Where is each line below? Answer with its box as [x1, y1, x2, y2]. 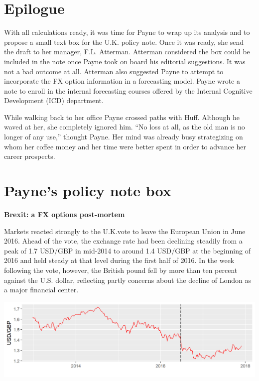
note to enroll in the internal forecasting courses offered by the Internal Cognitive [4, 85, 253, 96]
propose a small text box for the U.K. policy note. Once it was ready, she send [4, 36, 244, 47]
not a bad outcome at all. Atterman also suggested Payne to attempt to [4, 66, 224, 76]
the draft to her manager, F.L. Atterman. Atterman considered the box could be [4, 46, 250, 57]
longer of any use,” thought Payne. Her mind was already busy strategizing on [4, 131, 243, 142]
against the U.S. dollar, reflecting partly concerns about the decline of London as [4, 274, 252, 285]
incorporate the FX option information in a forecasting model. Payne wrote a [4, 76, 240, 86]
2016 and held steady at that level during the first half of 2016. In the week [4, 255, 235, 265]
